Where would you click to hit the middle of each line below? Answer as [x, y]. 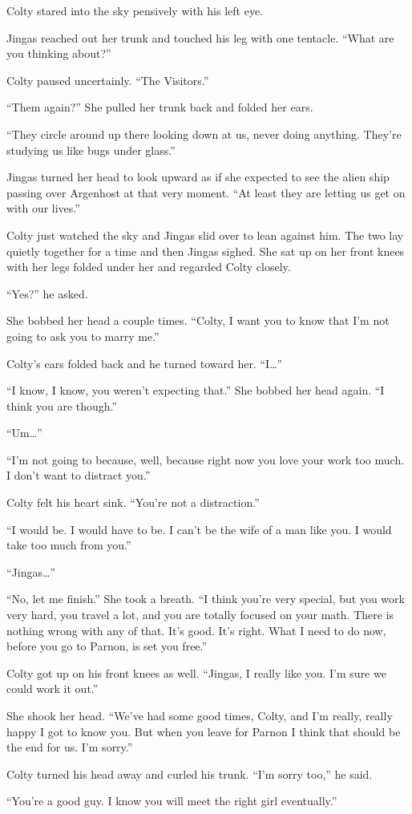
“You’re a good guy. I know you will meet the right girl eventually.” [172, 801]
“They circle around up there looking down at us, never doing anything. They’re [204, 134]
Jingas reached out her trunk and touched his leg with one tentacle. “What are [200, 37]
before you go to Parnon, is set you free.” [107, 646]
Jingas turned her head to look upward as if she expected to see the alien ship [198, 177]
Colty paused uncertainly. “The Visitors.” [108, 80]
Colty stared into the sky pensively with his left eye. [135, 10]
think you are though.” [62, 405]
